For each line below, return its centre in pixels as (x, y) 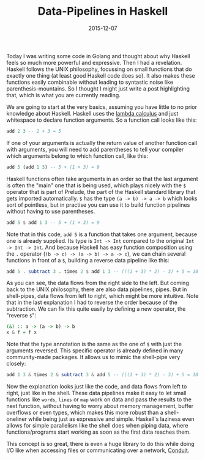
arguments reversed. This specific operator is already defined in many (95, 351)
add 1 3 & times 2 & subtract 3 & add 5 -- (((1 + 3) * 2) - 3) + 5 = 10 (102, 375)
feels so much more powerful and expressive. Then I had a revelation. (94, 62)
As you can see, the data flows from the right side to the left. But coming (98, 283)
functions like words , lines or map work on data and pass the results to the (99, 399)
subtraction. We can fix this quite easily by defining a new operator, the (96, 309)
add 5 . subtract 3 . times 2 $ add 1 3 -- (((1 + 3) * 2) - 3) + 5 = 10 (102, 271)
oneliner (17, 419)
